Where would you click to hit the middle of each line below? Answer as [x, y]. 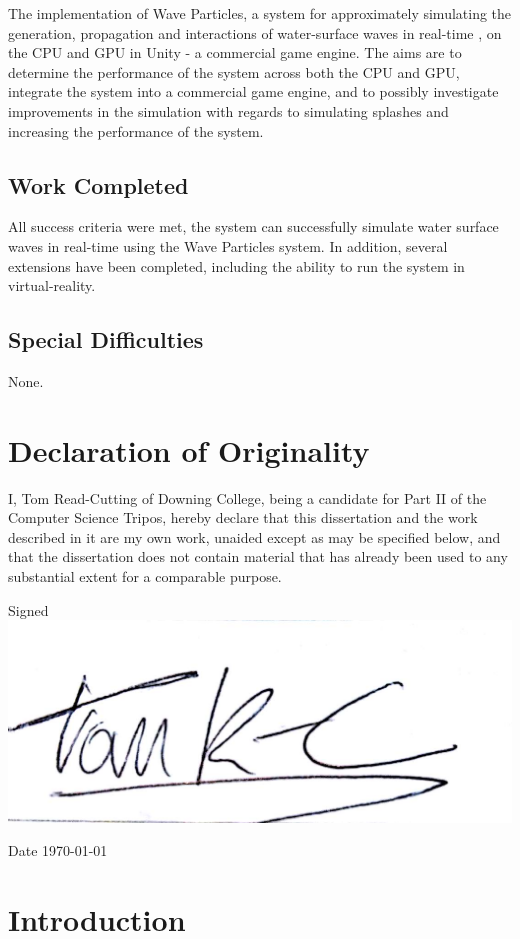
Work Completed [98, 184]
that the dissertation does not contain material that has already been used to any [258, 556]
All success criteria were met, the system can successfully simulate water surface [253, 226]
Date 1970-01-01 [58, 850]
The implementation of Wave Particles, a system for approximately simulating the [260, 13]
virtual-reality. [52, 285]
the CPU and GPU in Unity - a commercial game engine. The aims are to [235, 52]
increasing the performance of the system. [136, 130]
